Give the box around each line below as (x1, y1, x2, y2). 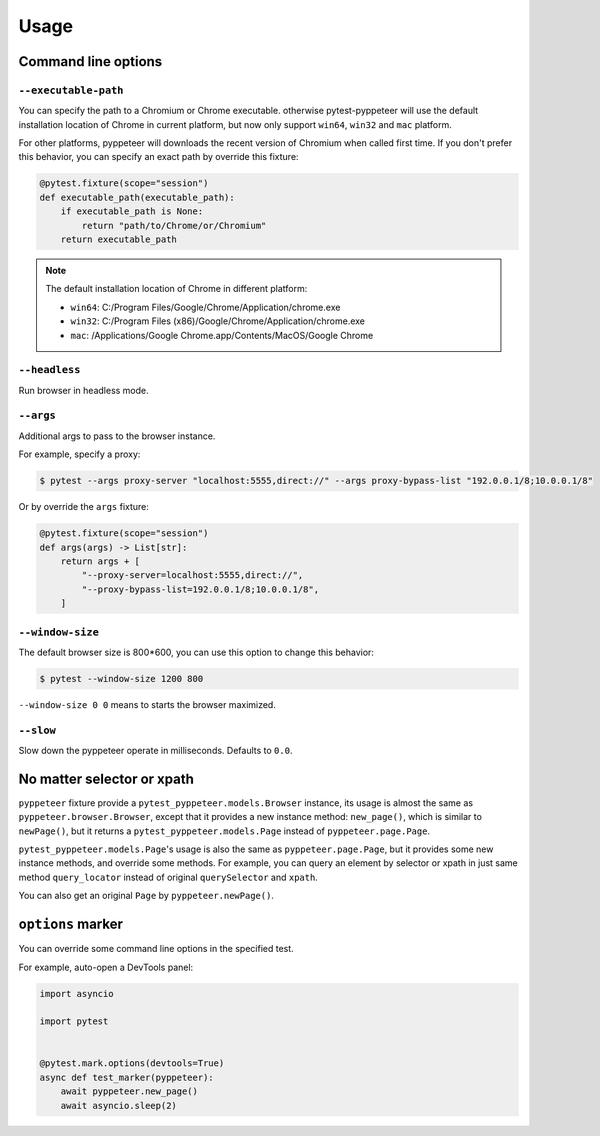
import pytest (39, 1016, 109, 1027)
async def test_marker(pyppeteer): (39, 1071, 214, 1083)
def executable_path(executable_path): (39, 191, 235, 203)
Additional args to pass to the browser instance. (18, 430, 216, 442)
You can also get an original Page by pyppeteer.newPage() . (18, 890, 275, 902)
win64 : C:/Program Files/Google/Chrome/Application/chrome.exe (70, 301, 341, 313)
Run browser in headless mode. (18, 384, 149, 396)
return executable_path (60, 234, 177, 245)
